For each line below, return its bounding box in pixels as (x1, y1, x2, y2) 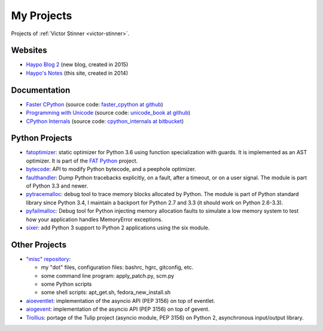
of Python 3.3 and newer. (26, 182, 89, 189)
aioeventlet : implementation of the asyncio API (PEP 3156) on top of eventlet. (26, 297, 215, 304)
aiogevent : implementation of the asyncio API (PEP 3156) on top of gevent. (26, 305, 210, 313)
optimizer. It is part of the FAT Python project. (26, 157, 138, 164)
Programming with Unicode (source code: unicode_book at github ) (26, 109, 191, 117)
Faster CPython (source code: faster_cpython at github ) (26, 100, 164, 108)
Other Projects (11, 240, 67, 250)
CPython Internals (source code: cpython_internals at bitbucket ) (26, 117, 184, 125)
